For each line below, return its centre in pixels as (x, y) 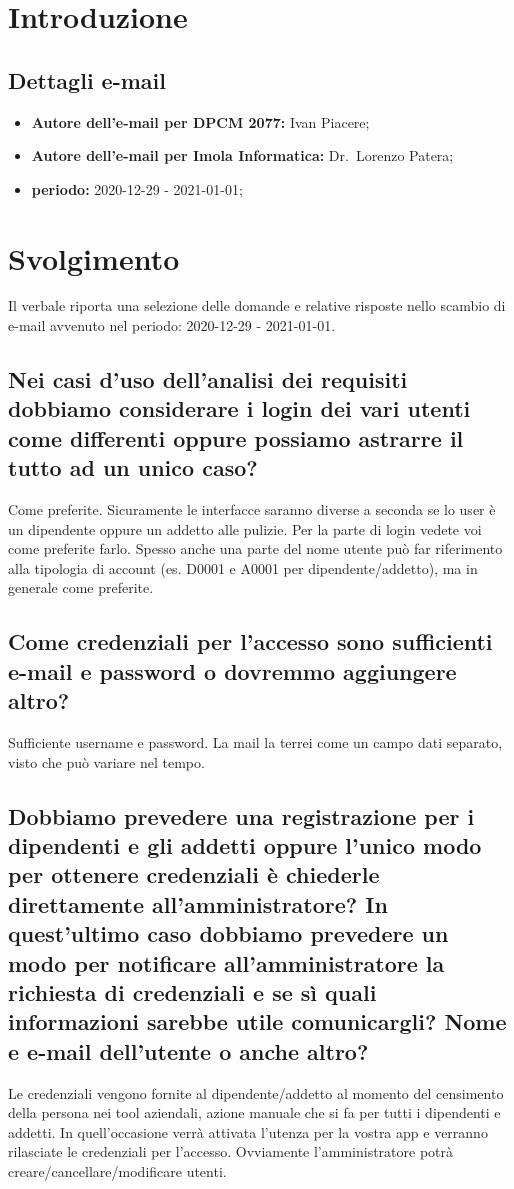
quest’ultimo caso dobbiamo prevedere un (228, 933)
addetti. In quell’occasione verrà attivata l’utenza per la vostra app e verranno (248, 1131)
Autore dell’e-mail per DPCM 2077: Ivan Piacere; (200, 121)
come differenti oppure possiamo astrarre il (236, 437)
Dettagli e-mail (87, 79)
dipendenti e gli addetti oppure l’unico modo (245, 844)
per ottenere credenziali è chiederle (194, 874)
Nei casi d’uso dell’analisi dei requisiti (208, 379)
